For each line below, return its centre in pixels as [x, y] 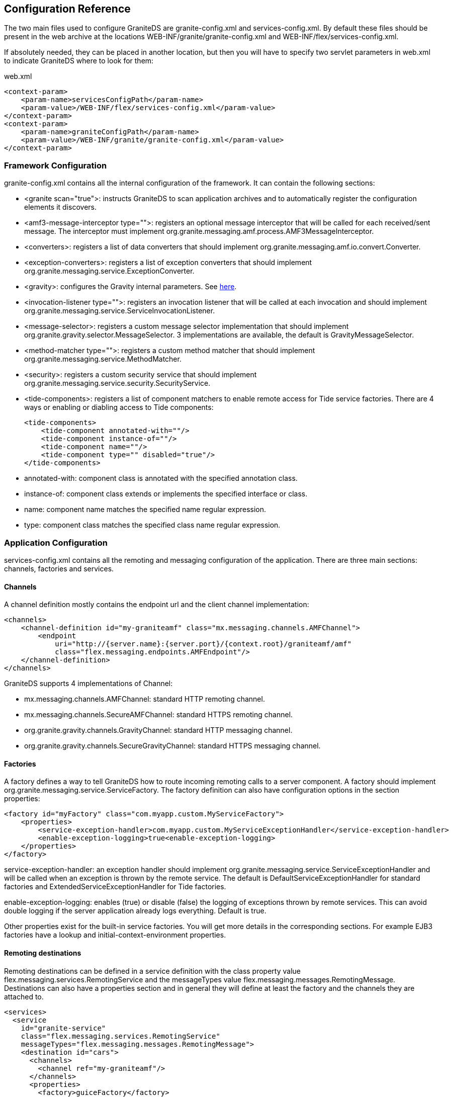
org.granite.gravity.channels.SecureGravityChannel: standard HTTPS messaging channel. [172, 746]
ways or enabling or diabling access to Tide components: [119, 407]
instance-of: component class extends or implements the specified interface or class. [166, 494]
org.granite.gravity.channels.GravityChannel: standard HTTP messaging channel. [158, 730]
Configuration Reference [67, 9]
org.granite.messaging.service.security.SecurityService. [117, 383]
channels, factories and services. [59, 568]
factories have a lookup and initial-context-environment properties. [115, 935]
